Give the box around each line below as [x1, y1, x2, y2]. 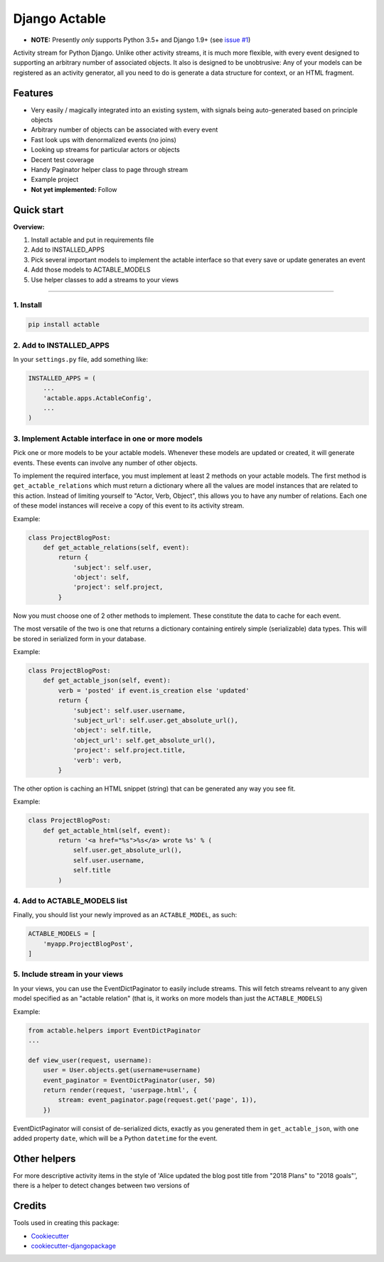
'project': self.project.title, [73, 747, 186, 754]
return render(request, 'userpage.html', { [43, 1086, 197, 1094]
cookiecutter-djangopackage [31, 1241, 117, 1251]
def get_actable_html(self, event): [43, 826, 171, 835]
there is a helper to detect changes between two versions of [13, 1181, 190, 1190]
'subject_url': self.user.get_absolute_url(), [73, 716, 238, 724]
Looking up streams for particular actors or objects [31, 146, 181, 154]
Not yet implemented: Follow [31, 185, 117, 193]
